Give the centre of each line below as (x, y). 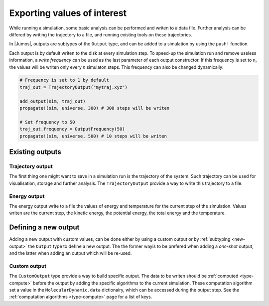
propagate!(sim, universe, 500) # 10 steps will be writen (93, 136)
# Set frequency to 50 (47, 122)
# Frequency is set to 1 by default (65, 80)
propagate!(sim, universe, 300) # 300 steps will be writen (95, 108)
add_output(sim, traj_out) (53, 101)
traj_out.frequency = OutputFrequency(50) (72, 129)
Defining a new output (44, 228)
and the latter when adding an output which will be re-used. (70, 253)
